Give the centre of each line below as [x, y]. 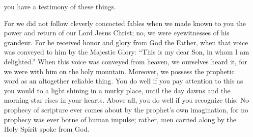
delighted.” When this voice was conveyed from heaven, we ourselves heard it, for [126, 61]
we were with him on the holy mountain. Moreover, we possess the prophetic [119, 71]
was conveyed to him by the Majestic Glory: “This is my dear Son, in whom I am [126, 52]
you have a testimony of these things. [60, 6]
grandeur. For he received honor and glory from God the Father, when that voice [126, 42]
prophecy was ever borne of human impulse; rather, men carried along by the [120, 119]
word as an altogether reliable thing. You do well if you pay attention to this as [124, 81]
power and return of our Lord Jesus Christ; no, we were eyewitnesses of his [117, 33]
